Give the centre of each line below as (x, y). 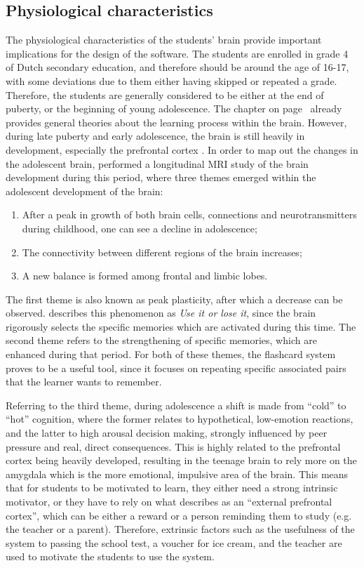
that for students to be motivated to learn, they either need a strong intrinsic (172, 488)
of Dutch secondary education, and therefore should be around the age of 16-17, (177, 67)
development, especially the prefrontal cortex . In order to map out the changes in (182, 149)
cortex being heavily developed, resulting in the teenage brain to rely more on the (181, 460)
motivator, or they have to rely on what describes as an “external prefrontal (169, 502)
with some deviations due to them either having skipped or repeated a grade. (171, 80)
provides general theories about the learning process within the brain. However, (176, 122)
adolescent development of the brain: (85, 191)
